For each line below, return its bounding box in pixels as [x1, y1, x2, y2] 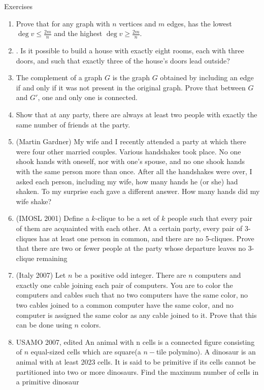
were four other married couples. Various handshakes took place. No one [16, 146, 241, 156]
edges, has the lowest [167, 18, 232, 28]
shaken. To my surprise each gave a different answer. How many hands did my [16, 186, 260, 197]
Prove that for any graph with [16, 18, 110, 28]
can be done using [16, 319, 72, 330]
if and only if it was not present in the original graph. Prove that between [16, 82, 246, 92]
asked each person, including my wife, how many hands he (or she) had [16, 176, 238, 186]
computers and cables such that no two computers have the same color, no [16, 289, 248, 300]
